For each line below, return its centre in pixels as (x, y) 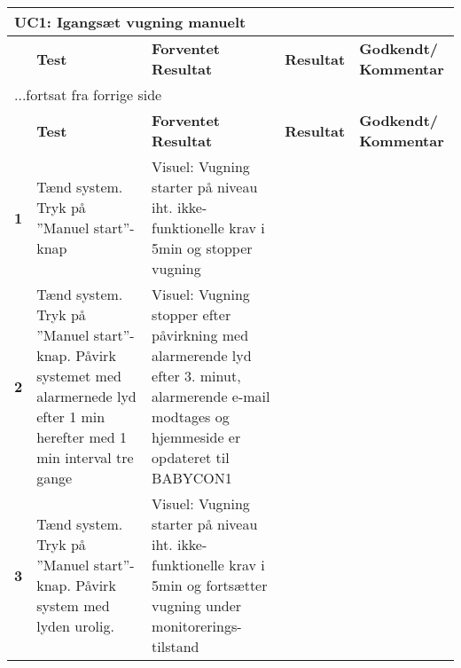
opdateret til (191, 457)
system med (73, 605)
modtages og (191, 417)
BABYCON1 (192, 478)
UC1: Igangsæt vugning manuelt (130, 22)
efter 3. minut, (196, 376)
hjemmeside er (196, 437)
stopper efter (191, 314)
